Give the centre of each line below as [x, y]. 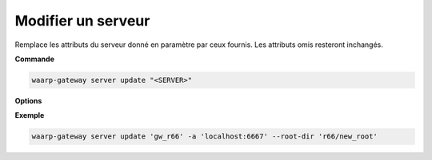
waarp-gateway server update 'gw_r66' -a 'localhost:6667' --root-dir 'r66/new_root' [204, 137]
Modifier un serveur [82, 21]
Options [28, 100]
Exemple [30, 115]
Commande [35, 59]
